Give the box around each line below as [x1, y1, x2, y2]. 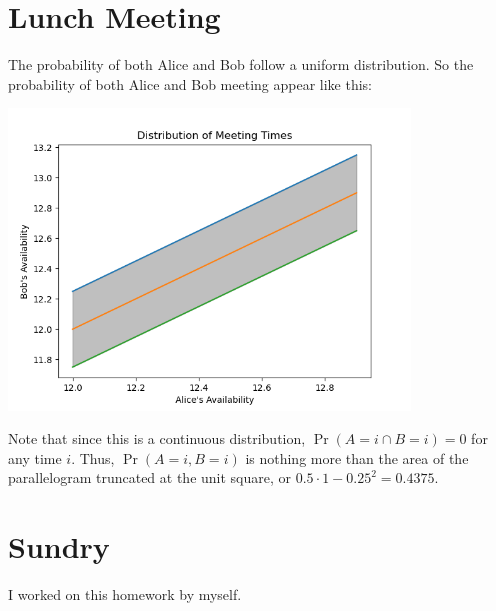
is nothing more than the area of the [245, 447, 469, 468]
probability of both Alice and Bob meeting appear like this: [8, 73, 372, 94]
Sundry [8, 526, 110, 567]
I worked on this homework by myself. [8, 584, 242, 605]
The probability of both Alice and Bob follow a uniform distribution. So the [8, 54, 474, 75]
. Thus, [71, 447, 115, 468]
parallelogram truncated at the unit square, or [8, 467, 292, 488]
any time [8, 447, 62, 468]
